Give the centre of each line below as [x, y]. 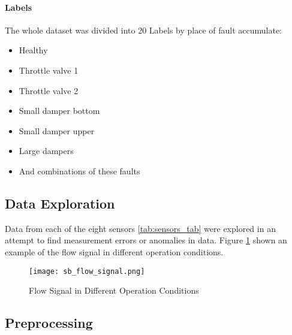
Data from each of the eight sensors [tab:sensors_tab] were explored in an [140, 228]
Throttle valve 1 [49, 70]
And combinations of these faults [79, 170]
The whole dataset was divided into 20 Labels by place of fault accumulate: [144, 30]
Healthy [33, 50]
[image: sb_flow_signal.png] [87, 271]
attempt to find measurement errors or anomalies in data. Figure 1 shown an [146, 240]
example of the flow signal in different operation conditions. [114, 251]
